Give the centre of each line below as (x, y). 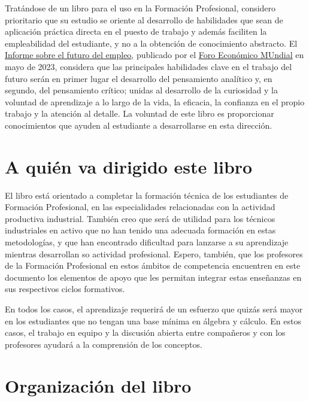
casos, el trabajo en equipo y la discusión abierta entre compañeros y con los (145, 332)
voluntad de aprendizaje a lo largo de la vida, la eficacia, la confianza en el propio (155, 101)
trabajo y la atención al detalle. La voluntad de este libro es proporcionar (140, 113)
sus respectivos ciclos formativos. (65, 289)
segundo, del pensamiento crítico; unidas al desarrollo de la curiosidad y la (141, 90)
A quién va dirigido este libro (129, 166)
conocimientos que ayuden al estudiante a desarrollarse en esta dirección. (139, 125)
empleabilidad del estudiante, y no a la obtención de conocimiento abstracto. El (151, 43)
